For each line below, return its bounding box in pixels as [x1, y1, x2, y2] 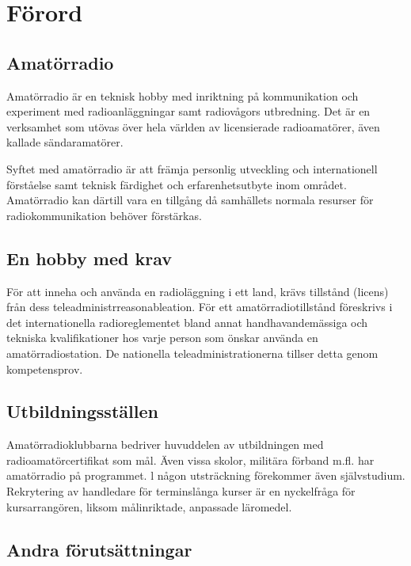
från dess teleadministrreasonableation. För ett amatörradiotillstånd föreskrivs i [6, 298, 393, 315]
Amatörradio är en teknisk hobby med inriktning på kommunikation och [6, 87, 359, 104]
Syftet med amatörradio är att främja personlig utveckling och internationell [6, 160, 378, 177]
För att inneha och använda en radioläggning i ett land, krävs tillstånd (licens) [6, 283, 389, 299]
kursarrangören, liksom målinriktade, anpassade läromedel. [6, 498, 292, 515]
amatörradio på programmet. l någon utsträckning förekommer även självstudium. [6, 467, 405, 484]
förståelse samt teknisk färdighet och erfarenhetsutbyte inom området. [6, 176, 347, 192]
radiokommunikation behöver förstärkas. [6, 207, 202, 223]
